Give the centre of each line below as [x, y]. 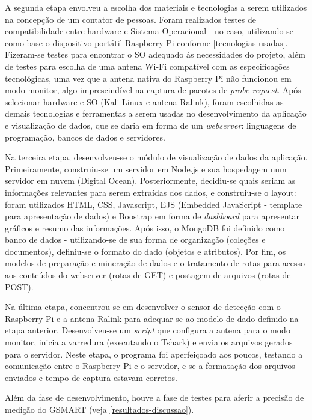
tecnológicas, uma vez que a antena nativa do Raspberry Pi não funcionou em [148, 78]
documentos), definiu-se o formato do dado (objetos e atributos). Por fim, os [145, 251]
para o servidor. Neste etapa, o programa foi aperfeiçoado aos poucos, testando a [154, 354]
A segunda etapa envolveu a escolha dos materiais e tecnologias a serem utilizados [156, 7]
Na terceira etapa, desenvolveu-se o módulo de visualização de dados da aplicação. [156, 157]
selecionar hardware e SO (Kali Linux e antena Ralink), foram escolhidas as [144, 101]
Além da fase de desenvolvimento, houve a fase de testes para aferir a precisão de [154, 397]
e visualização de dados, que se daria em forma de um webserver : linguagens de [151, 125]
